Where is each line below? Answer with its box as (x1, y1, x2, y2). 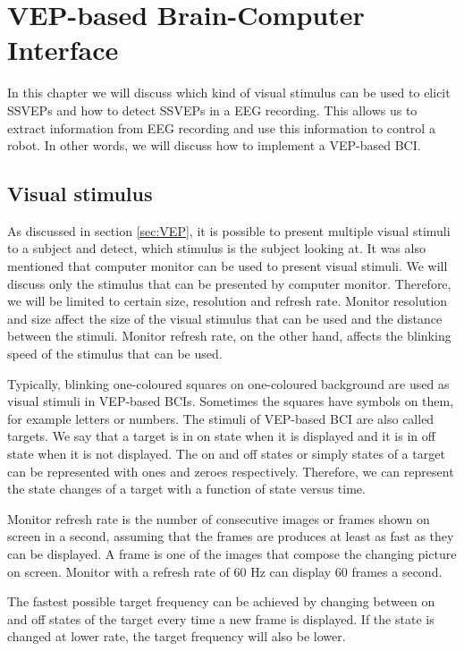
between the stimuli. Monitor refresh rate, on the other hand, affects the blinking (7, 326, 451, 345)
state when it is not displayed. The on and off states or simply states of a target (7, 444, 445, 463)
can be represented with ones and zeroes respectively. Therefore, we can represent (7, 461, 454, 480)
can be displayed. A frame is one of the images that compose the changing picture (7, 544, 457, 562)
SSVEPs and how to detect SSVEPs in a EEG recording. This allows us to (7, 100, 418, 119)
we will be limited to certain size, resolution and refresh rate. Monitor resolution (7, 292, 448, 310)
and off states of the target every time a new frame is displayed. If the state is (7, 609, 434, 628)
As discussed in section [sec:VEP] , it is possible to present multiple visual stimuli (7, 221, 451, 240)
